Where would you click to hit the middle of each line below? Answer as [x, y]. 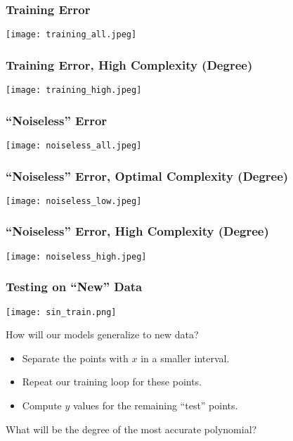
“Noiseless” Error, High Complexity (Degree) [137, 231]
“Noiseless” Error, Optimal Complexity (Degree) [147, 175]
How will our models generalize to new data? [102, 334]
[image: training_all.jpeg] [71, 35]
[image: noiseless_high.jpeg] [76, 256]
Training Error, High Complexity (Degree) [129, 64]
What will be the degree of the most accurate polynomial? [131, 429]
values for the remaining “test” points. [156, 405]
